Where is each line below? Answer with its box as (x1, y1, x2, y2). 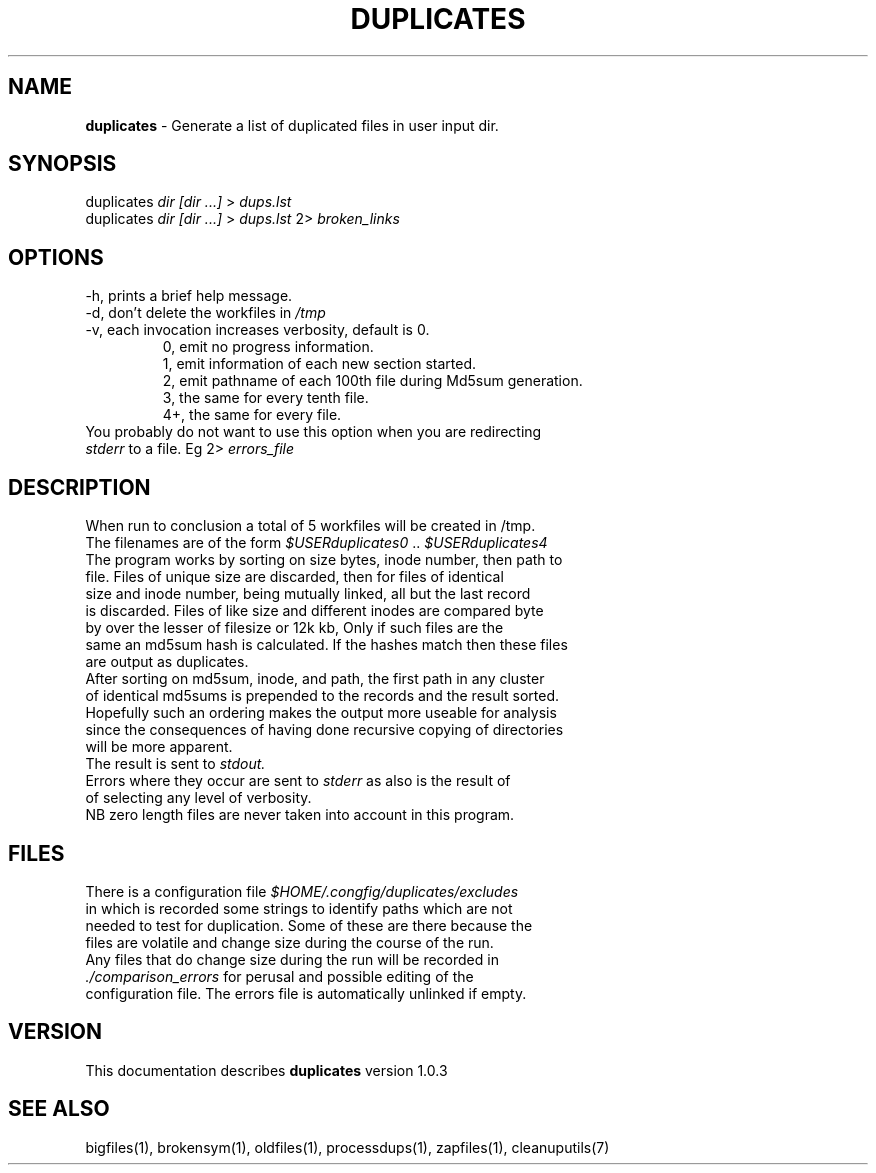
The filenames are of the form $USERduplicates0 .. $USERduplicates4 (85, 534, 548, 552)
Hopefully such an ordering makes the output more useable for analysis (85, 704, 557, 722)
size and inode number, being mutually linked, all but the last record (85, 585, 531, 603)
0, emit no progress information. (162, 338, 374, 356)
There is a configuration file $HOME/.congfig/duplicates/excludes (85, 882, 519, 900)
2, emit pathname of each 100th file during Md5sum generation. (162, 372, 583, 390)
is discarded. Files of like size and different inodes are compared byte (85, 602, 544, 620)
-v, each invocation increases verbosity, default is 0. (85, 321, 430, 339)
